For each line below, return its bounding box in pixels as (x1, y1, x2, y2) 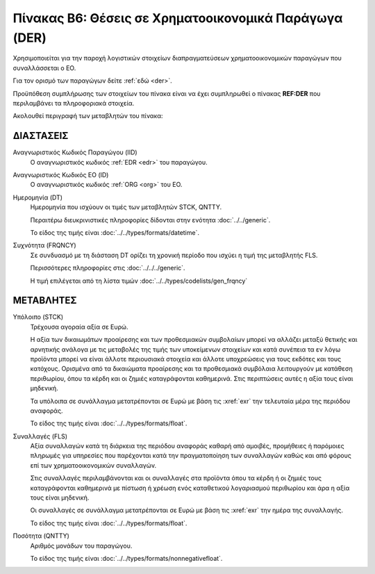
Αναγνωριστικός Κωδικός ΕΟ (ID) (12, 170, 109, 179)
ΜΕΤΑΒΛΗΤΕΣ (12, 295, 77, 306)
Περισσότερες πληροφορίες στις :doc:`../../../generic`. (30, 264, 185, 272)
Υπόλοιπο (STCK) (12, 313, 64, 321)
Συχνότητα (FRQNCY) (12, 241, 76, 249)
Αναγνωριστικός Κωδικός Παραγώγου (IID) (12, 148, 138, 156)
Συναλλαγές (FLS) (12, 432, 68, 441)
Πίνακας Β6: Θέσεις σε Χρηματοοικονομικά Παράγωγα (12, 10, 343, 26)
